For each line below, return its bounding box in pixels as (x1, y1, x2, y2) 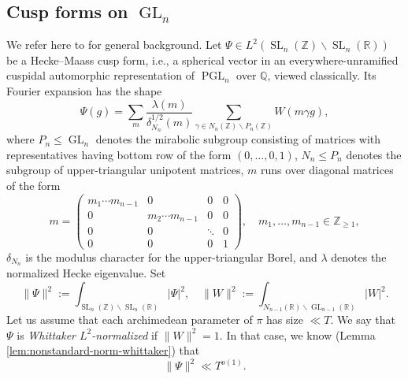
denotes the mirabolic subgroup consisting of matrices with (95, 131, 381, 147)
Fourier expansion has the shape (6, 82, 162, 98)
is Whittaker (17, 326, 76, 343)
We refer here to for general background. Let (6, 36, 222, 53)
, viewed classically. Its (267, 67, 376, 84)
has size (266, 310, 303, 327)
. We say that (330, 310, 396, 327)
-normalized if (91, 326, 158, 343)
